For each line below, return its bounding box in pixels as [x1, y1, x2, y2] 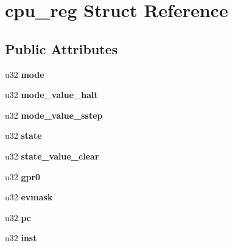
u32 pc [5, 211, 32, 223]
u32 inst [5, 231, 37, 244]
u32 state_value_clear [5, 149, 99, 162]
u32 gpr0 [5, 170, 41, 183]
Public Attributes [5, 39, 118, 58]
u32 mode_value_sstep [5, 108, 103, 121]
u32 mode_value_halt [5, 88, 98, 101]
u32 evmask [5, 191, 53, 203]
